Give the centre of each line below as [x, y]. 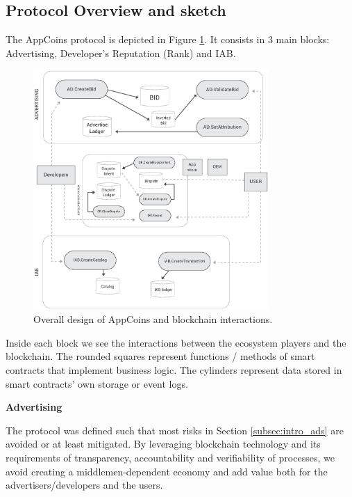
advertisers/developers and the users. [84, 485]
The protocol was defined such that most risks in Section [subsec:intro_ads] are [175, 430]
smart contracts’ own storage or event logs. [97, 383]
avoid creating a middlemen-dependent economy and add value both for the [167, 471]
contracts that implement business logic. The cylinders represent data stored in [174, 369]
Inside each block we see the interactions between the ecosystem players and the [176, 342]
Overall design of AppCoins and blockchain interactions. [153, 319]
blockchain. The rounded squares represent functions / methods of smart [160, 356]
